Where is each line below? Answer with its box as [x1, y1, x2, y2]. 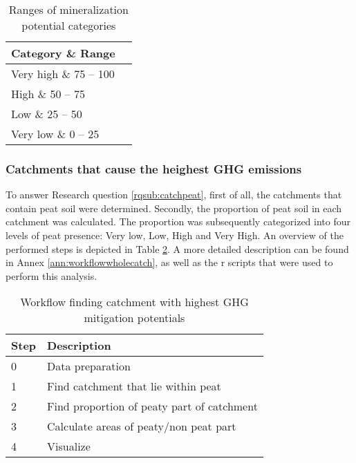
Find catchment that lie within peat [47, 378, 221, 395]
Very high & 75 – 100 [11, 66, 115, 82]
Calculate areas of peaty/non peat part [47, 418, 236, 435]
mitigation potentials [84, 310, 185, 326]
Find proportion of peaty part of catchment [47, 398, 258, 415]
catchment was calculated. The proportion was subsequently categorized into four [6, 214, 350, 229]
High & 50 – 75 [11, 86, 86, 102]
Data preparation [47, 358, 131, 375]
